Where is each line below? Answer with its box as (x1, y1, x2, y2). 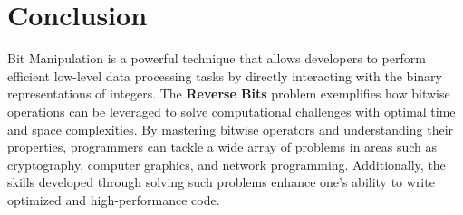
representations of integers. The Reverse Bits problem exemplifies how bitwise (7, 84, 450, 103)
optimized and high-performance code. (7, 190, 220, 209)
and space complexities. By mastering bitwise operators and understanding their (7, 119, 454, 138)
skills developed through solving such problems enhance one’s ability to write (7, 173, 435, 192)
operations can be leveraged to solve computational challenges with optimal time (7, 101, 456, 120)
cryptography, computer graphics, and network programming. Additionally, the (7, 154, 446, 173)
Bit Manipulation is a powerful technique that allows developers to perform (7, 49, 426, 68)
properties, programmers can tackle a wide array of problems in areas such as (7, 137, 438, 156)
